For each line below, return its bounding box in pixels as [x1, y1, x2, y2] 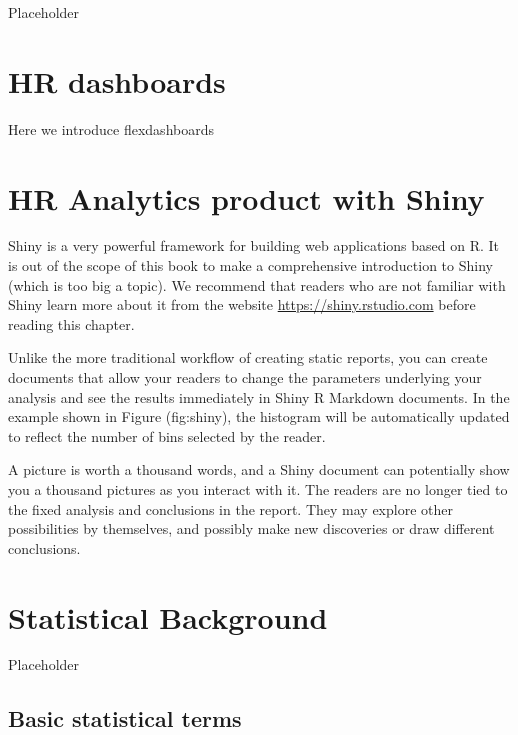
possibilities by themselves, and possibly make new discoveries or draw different [8, 518, 495, 539]
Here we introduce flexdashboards [8, 118, 214, 139]
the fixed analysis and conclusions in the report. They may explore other [8, 498, 453, 519]
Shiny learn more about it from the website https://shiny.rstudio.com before [8, 294, 476, 315]
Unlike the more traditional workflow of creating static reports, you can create [8, 347, 488, 368]
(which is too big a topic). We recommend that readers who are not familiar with [8, 274, 506, 295]
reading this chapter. [8, 313, 135, 334]
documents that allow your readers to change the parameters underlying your [8, 367, 482, 387]
